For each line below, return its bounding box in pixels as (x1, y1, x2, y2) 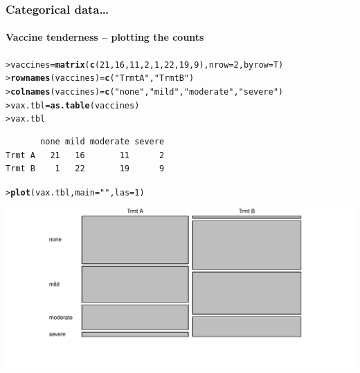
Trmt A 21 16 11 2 (6, 150, 165, 160)
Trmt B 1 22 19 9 (6, 164, 165, 174)
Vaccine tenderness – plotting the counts (6, 30, 204, 44)
